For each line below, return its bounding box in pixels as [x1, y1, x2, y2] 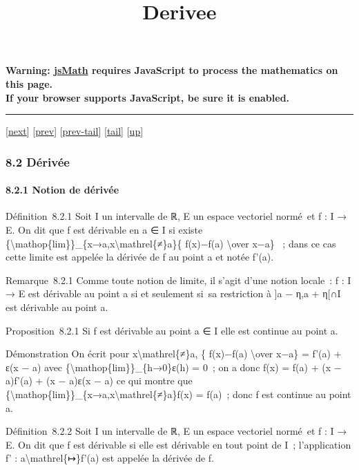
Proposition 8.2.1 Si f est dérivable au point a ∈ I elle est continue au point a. [6, 323, 338, 337]
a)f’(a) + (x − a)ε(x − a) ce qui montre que [6, 373, 193, 388]
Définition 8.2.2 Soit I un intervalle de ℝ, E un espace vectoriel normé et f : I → [6, 424, 347, 438]
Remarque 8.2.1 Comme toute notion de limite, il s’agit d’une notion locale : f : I [6, 272, 351, 287]
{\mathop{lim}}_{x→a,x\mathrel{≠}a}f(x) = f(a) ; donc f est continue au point [6, 386, 351, 401]
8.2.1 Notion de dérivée [6, 182, 119, 197]
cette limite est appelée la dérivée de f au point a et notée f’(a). [6, 250, 274, 264]
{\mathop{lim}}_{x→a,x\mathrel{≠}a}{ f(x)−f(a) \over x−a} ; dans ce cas [6, 236, 336, 250]
